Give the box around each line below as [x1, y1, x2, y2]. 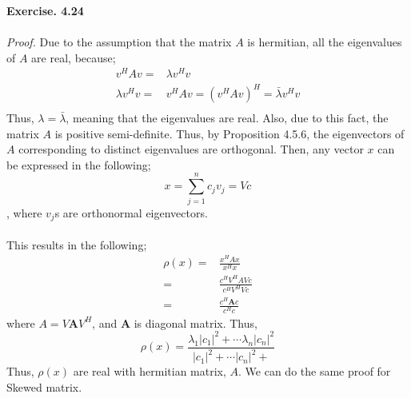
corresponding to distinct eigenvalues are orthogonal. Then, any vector [18, 141, 364, 157]
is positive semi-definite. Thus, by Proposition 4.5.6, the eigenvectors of [54, 125, 405, 141]
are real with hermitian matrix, [73, 363, 226, 380]
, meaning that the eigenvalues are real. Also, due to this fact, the [66, 109, 389, 126]
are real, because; [31, 49, 116, 66]
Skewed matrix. [6, 378, 82, 395]
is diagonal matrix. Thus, [134, 314, 257, 331]
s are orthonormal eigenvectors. [54, 204, 208, 221]
